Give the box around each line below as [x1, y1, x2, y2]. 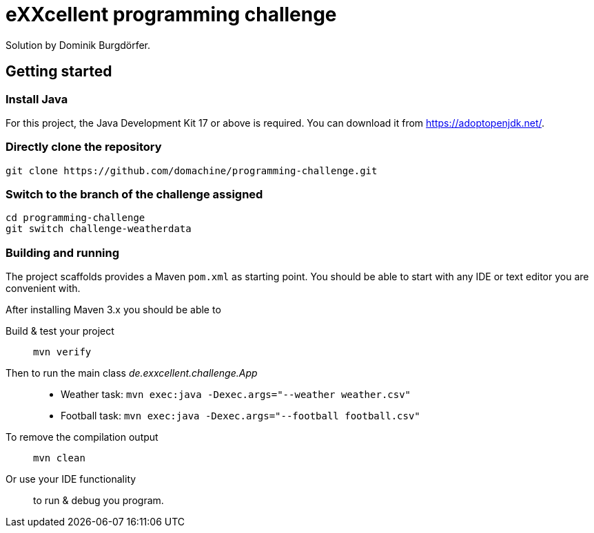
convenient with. [6, 282, 81, 295]
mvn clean [33, 452, 85, 464]
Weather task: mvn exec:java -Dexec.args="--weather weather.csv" [61, 388, 411, 401]
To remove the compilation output [6, 431, 158, 443]
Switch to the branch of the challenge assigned [6, 187, 263, 202]
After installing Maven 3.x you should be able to [6, 304, 221, 316]
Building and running [6, 245, 120, 260]
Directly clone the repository [6, 140, 162, 154]
